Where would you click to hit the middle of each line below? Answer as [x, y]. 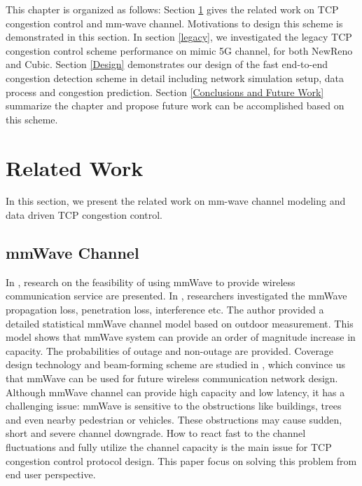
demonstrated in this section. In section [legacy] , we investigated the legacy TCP [179, 37]
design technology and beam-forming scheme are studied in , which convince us [175, 364]
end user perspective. [51, 474]
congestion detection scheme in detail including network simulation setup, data [175, 77]
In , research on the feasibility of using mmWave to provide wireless [151, 282]
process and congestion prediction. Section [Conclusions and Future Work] [165, 92]
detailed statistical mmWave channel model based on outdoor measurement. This [180, 323]
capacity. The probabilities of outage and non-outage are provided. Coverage [170, 350]
